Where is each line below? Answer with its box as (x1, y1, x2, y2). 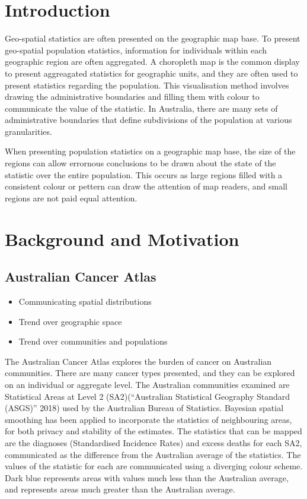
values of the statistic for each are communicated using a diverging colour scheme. (5, 460, 303, 472)
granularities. (5, 125, 52, 137)
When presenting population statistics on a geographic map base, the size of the (5, 145, 296, 157)
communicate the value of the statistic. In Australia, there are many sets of (5, 102, 278, 114)
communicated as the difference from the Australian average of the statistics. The (5, 448, 301, 460)
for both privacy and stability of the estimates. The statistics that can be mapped (5, 425, 302, 437)
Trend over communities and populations (18, 335, 168, 348)
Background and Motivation (5, 226, 239, 251)
